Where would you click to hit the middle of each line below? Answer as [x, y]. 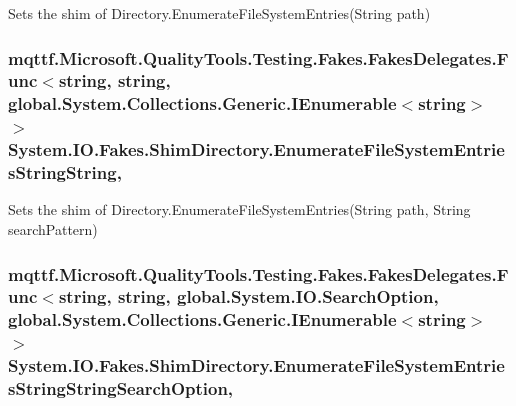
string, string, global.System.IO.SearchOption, [248, 296]
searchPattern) [53, 229]
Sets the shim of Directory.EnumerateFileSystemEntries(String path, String [239, 209]
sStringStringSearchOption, [121, 388]
